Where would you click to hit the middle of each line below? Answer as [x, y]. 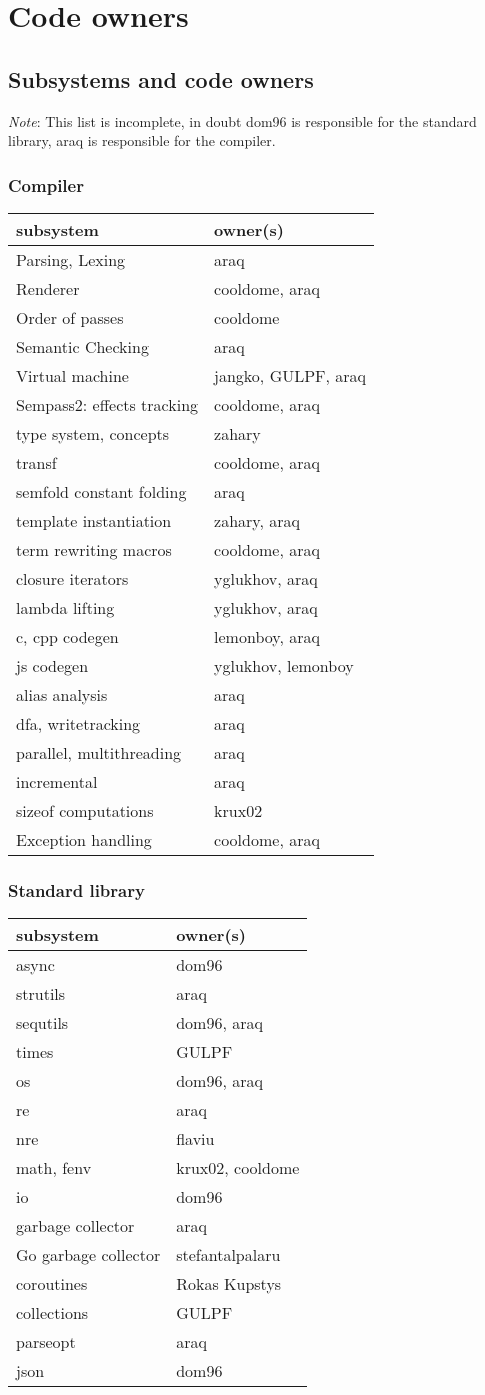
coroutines [52, 1284]
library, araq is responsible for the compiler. [142, 140]
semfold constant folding [101, 491]
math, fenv [54, 1168]
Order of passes [70, 317]
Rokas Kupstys [229, 1284]
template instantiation [94, 520]
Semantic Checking [82, 346]
